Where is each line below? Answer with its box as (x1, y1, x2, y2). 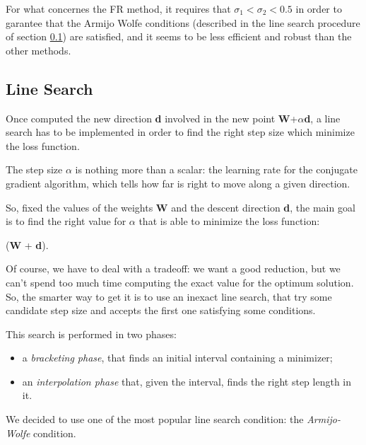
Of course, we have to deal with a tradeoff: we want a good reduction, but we (6, 261, 341, 276)
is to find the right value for (6, 214, 126, 229)
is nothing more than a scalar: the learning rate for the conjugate (75, 162, 358, 177)
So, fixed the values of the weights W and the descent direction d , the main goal (6, 200, 355, 214)
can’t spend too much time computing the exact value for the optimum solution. (6, 274, 354, 289)
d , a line (304, 110, 341, 125)
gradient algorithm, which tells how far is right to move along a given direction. (6, 175, 350, 190)
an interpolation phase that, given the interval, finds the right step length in (22, 374, 352, 388)
